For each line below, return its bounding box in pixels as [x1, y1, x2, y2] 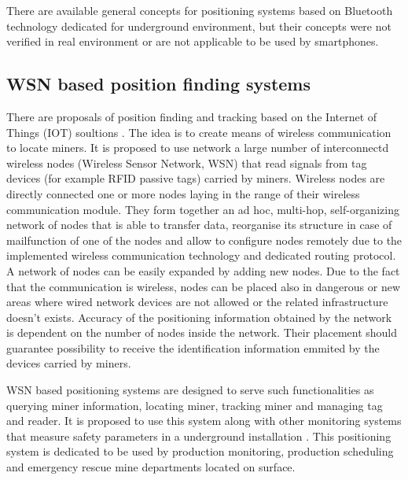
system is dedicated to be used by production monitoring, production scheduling [6, 443, 394, 460]
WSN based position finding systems [6, 72, 311, 96]
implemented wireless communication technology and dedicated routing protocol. [6, 247, 396, 264]
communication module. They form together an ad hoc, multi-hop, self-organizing [6, 201, 399, 217]
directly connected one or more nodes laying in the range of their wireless [6, 185, 360, 201]
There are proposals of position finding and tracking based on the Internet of [6, 108, 377, 124]
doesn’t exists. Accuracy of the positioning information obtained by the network [6, 308, 392, 325]
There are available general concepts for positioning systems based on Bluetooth [6, 2, 393, 18]
